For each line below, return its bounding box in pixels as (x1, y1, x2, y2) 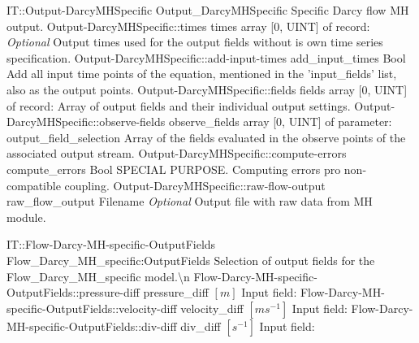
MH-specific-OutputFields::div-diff (6, 317, 177, 334)
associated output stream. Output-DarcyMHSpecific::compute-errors (6, 145, 347, 162)
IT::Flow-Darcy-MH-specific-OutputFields (6, 236, 216, 253)
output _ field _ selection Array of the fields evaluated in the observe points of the (6, 128, 406, 145)
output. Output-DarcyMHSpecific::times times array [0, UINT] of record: (6, 17, 370, 34)
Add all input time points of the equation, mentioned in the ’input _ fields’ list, (6, 65, 397, 82)
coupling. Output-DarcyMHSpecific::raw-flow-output (64, 176, 326, 193)
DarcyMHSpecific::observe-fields (6, 113, 166, 130)
